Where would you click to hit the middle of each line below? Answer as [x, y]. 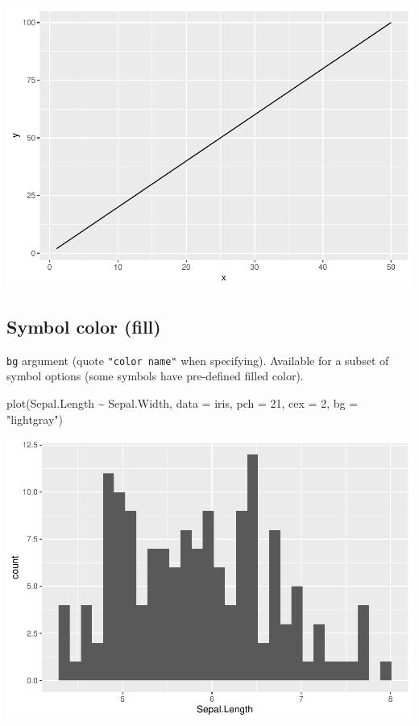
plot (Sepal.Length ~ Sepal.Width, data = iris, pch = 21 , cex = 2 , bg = [183, 402]
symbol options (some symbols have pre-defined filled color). [155, 376]
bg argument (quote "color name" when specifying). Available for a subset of [198, 360]
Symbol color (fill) [84, 326]
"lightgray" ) [35, 419]
